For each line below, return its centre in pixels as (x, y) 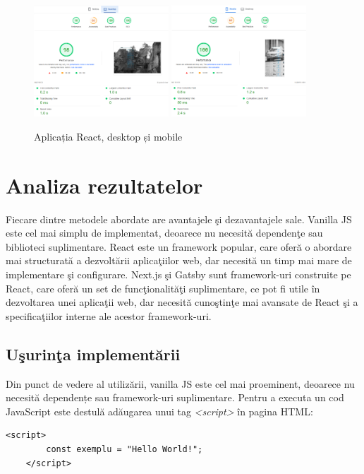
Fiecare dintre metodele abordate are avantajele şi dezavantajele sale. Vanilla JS (179, 219)
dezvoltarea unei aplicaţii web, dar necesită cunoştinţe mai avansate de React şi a (182, 302)
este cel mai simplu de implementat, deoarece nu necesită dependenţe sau (164, 233)
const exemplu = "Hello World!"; (125, 449)
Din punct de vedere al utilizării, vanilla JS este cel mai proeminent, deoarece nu (180, 383)
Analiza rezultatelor (104, 185)
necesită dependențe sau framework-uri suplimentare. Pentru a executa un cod (175, 397)
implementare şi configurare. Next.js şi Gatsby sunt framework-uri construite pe (178, 274)
